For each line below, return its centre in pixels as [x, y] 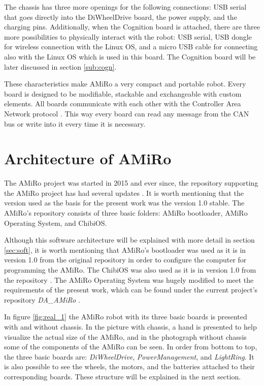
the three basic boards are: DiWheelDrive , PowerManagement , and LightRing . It [129, 356]
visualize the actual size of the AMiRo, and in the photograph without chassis [125, 336]
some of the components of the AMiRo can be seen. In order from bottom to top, [131, 347]
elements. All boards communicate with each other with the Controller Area [123, 103]
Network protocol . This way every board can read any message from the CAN [127, 113]
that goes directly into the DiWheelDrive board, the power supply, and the [121, 17]
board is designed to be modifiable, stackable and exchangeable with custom [123, 93]
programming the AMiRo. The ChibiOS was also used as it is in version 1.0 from [130, 270]
